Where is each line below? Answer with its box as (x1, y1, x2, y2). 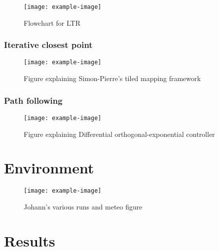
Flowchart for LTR (24, 17, 80, 28)
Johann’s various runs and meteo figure (24, 201, 143, 211)
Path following (4, 94, 63, 106)
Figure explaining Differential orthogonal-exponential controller (24, 128, 215, 139)
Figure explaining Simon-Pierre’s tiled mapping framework (24, 73, 201, 84)
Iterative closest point (4, 39, 93, 51)
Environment (4, 158, 94, 178)
